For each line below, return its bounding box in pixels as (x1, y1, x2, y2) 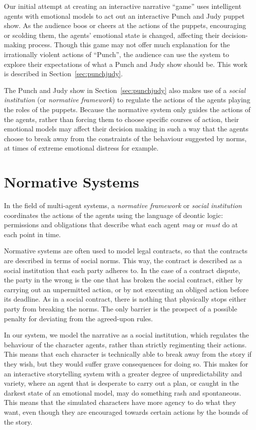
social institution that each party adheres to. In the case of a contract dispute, (4, 265, 240, 275)
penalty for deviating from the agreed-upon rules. (4, 313, 153, 323)
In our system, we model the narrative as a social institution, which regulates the (4, 330, 249, 340)
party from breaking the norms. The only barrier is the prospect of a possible (4, 303, 237, 313)
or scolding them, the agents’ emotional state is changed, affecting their (4, 30, 220, 40)
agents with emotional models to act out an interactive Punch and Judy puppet (4, 10, 245, 21)
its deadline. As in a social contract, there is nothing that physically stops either (4, 294, 247, 304)
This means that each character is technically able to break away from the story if (4, 349, 252, 359)
